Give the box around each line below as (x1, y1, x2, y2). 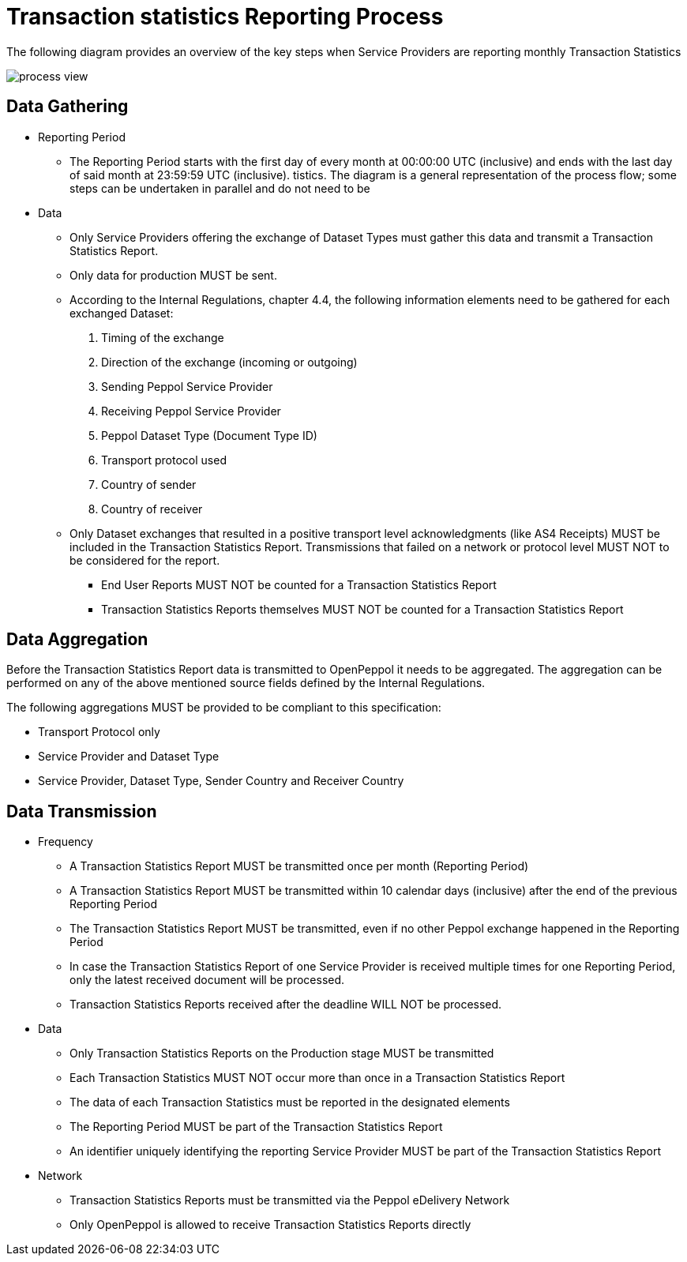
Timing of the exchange (101, 330, 224, 344)
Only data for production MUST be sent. (69, 268, 277, 282)
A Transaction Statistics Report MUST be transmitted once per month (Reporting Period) (69, 859, 529, 873)
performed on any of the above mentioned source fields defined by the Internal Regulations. (6, 676, 486, 690)
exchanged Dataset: (69, 306, 174, 320)
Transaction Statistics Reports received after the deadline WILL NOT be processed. (69, 997, 502, 1012)
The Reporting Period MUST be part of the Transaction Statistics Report (69, 1120, 443, 1134)
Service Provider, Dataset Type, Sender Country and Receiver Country (38, 774, 404, 788)
